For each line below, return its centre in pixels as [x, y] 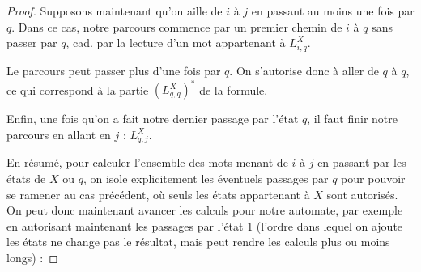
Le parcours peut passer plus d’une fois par [114, 70]
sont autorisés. [362, 194]
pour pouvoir [373, 178]
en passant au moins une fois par [333, 11]
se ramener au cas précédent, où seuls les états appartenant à [158, 194]
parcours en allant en [59, 134]
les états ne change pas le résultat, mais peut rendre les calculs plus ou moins [198, 242]
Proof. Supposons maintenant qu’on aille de [115, 11]
